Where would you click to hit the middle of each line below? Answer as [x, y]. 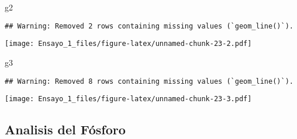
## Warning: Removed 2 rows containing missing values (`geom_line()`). [149, 26]
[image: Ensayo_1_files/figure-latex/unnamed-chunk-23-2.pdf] [128, 44]
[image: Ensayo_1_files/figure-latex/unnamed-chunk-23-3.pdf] [128, 99]
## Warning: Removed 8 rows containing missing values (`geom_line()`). [149, 81]
